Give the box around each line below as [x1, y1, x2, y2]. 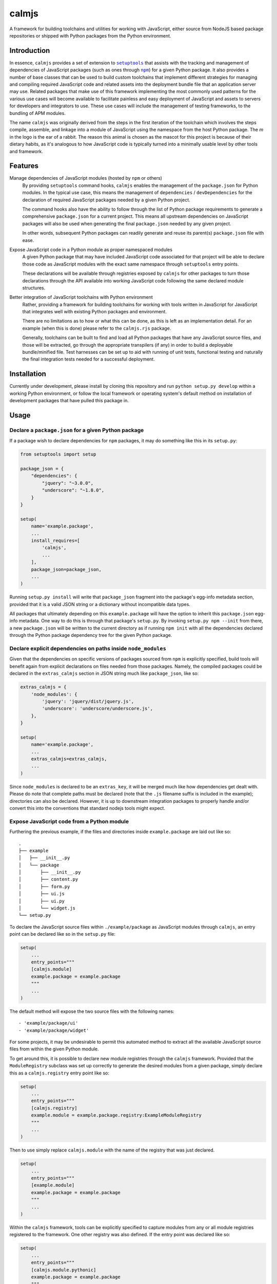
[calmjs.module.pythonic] [31, 1267, 96, 1273]
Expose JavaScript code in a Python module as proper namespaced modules [9, 247, 173, 253]
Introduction [9, 46, 50, 55]
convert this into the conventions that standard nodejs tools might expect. [9, 805, 165, 811]
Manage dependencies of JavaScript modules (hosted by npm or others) [9, 175, 163, 181]
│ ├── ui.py [18, 898, 65, 904]
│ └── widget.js [18, 905, 76, 911]
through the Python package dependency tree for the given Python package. [9, 632, 172, 638]
